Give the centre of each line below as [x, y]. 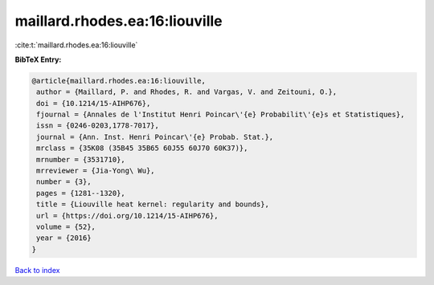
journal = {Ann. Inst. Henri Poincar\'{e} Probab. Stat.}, [155, 137]
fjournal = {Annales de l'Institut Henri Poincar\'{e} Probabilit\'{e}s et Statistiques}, [221, 115]
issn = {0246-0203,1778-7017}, [98, 126]
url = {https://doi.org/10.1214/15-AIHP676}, [127, 216]
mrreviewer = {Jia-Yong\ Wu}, [96, 171]
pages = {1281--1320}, [81, 193]
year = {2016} [64, 238]
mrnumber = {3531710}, [81, 159]
